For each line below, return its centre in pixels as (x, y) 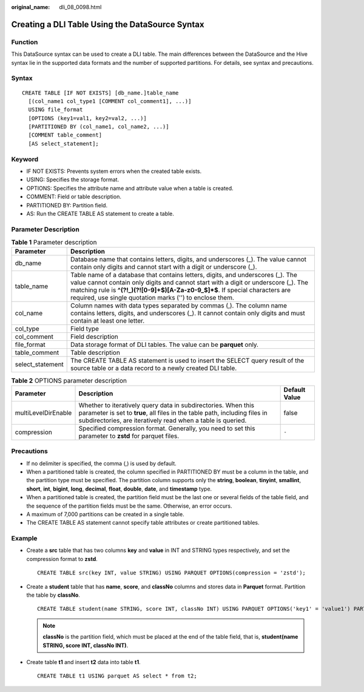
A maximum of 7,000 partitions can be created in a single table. (105, 514)
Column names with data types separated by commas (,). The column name (179, 306)
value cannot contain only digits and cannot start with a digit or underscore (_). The (190, 283)
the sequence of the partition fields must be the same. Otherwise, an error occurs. (129, 506)
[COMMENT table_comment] (65, 135)
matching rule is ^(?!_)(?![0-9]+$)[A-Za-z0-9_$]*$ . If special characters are (181, 290)
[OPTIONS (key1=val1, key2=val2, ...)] (87, 118)
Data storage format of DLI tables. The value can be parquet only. (165, 344)
